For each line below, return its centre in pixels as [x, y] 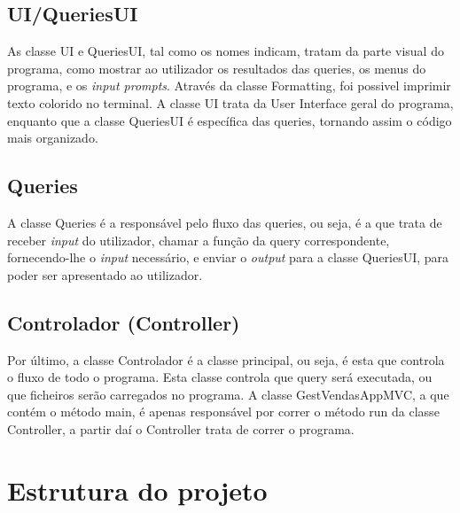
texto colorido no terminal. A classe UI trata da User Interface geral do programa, [230, 102]
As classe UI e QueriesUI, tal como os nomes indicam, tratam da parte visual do [226, 51]
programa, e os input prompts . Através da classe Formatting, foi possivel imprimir [229, 85]
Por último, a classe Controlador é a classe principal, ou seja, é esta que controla [226, 359]
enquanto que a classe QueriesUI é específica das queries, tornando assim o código [230, 120]
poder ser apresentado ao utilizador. [105, 274]
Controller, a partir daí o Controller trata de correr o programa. [181, 428]
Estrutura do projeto [137, 490]
